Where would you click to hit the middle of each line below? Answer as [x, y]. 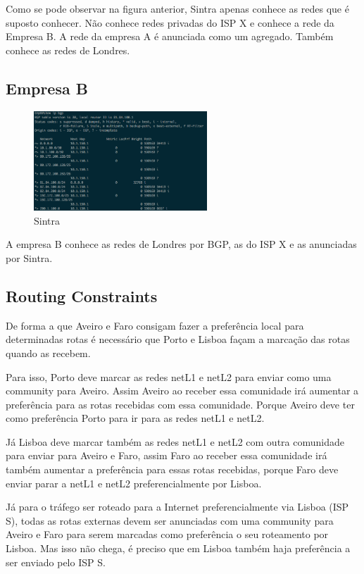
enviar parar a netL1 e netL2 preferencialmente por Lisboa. [134, 483]
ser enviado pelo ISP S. [56, 562]
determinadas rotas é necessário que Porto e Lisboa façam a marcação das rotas [178, 339]
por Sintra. [29, 257]
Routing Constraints [82, 295]
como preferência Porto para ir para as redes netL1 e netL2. [135, 418]
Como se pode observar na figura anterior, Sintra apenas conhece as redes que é [177, 8]
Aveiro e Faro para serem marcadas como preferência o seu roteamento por [167, 534]
